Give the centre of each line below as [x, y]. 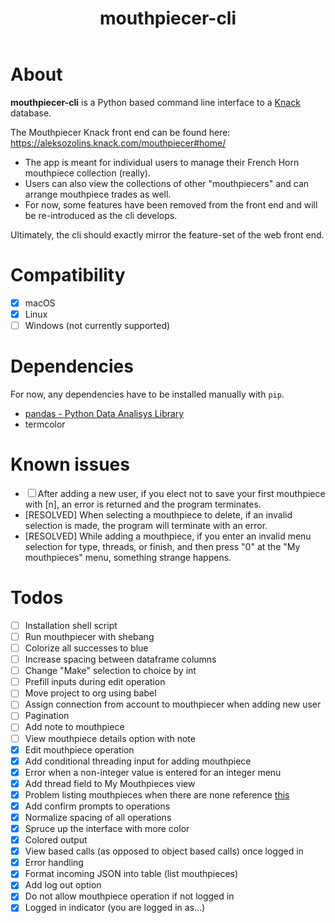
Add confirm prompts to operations [97, 806]
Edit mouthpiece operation [79, 749]
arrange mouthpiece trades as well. [98, 194]
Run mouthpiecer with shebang [89, 636]
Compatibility [68, 275]
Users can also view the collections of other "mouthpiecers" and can [167, 183]
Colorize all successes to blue [86, 648]
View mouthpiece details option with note [110, 738]
